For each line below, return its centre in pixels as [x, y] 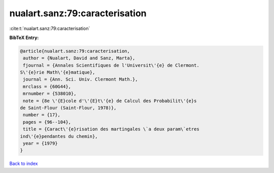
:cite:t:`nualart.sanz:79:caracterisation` [50, 28]
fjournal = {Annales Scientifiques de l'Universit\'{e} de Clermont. [111, 65]
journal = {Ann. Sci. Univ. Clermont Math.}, [80, 79]
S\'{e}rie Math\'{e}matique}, [58, 73]
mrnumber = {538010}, [50, 94]
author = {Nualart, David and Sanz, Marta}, [79, 58]
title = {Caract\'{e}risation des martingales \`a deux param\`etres [111, 129]
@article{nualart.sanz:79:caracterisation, [75, 51]
